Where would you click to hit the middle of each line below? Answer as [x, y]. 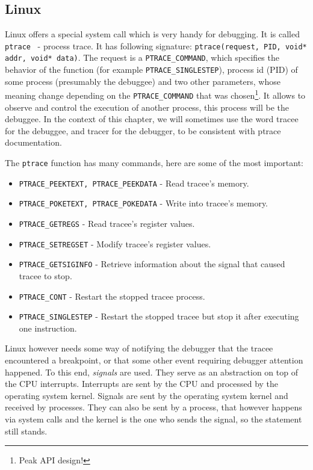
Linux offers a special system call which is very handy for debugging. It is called [152, 34]
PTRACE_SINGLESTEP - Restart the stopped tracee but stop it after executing [159, 316]
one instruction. [48, 328]
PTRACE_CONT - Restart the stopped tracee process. [112, 296]
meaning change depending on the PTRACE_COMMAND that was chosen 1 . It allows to [155, 94]
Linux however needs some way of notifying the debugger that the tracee [139, 348]
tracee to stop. [45, 275]
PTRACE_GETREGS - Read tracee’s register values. [107, 224]
